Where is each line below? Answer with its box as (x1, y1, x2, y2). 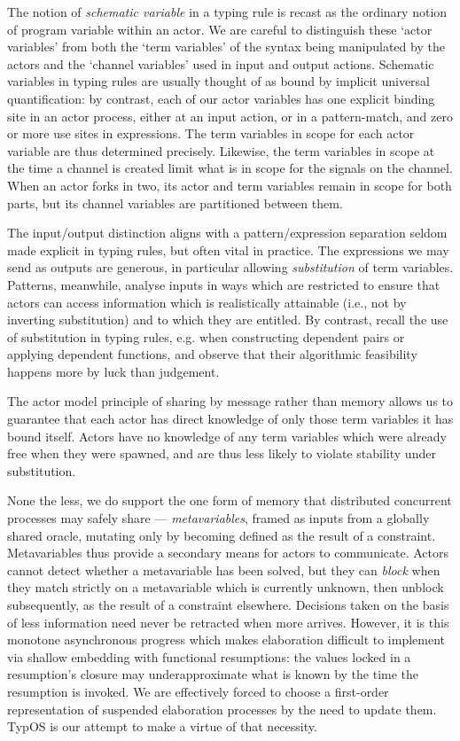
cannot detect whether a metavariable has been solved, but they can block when (7, 560, 441, 579)
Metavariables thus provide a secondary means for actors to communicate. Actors (7, 543, 449, 562)
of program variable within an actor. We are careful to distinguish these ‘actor (7, 19, 433, 38)
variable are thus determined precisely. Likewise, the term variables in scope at (7, 141, 435, 160)
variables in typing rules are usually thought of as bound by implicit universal (7, 72, 430, 90)
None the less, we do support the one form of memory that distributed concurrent (7, 491, 452, 510)
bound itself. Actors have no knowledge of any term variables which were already (7, 426, 447, 445)
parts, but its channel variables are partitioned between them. (7, 193, 343, 212)
